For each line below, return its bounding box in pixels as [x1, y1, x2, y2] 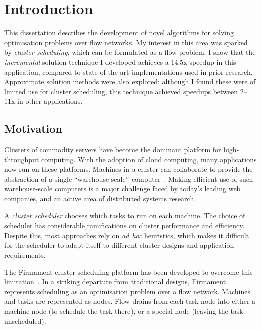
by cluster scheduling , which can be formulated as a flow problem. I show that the [4, 47, 256, 57]
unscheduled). [4, 315, 46, 326]
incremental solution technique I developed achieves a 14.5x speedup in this [4, 56, 236, 67]
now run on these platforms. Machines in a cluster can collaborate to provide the [4, 164, 253, 174]
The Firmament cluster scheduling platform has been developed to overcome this [4, 266, 253, 277]
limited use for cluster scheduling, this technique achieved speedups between [4, 86, 238, 96]
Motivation [4, 121, 62, 136]
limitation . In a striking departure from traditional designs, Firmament [4, 276, 226, 287]
